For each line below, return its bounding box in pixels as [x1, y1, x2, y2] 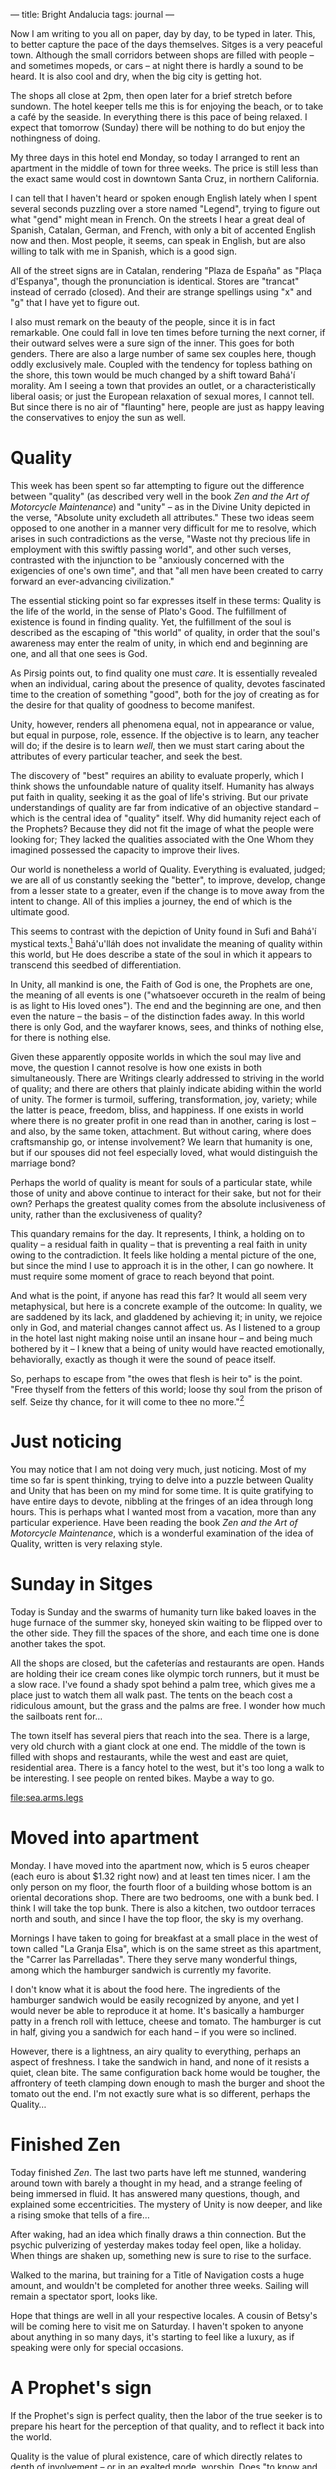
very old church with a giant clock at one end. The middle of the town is [10, 1740, 306, 1753]
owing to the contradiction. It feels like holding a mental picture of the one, [10, 1249, 317, 1261]
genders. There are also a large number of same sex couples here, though [10, 348, 317, 359]
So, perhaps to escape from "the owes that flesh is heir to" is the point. [10, 1372, 303, 1384]
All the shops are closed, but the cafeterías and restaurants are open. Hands [10, 1657, 325, 1669]
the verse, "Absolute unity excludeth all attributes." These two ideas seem [10, 511, 315, 523]
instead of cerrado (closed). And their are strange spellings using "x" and [10, 286, 313, 298]
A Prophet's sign [10, 2377, 152, 2399]
